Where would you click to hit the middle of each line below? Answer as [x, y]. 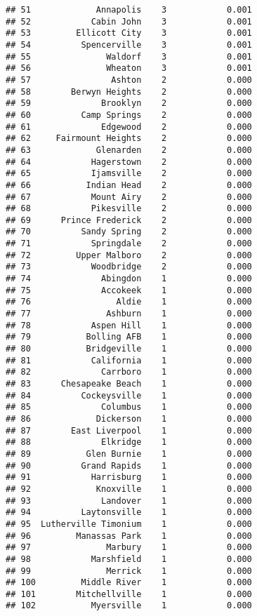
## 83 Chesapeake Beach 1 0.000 [129, 384]
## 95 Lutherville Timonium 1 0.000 [129, 524]
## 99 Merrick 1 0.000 [129, 571]
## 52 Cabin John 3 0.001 [129, 21]
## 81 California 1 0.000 [129, 360]
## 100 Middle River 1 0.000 [129, 583]
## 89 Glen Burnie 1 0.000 [129, 454]
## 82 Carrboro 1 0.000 [129, 372]
